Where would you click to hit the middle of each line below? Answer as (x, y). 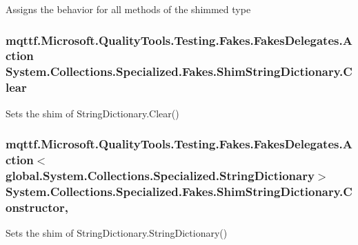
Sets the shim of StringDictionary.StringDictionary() (117, 233)
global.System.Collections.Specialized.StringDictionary (160, 175)
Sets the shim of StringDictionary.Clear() (92, 113)
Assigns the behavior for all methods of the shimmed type (128, 9)
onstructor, (37, 207)
